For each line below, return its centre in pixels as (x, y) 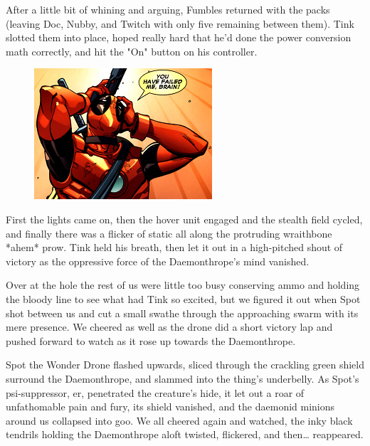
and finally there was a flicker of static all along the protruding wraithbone (169, 233)
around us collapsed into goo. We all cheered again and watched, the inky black (179, 420)
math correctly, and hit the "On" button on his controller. (132, 51)
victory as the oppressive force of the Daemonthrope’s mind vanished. (158, 261)
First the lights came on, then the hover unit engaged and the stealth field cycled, (184, 219)
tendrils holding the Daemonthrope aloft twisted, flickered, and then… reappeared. (185, 434)
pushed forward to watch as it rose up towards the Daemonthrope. (151, 340)
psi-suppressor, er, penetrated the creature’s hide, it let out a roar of (155, 392)
